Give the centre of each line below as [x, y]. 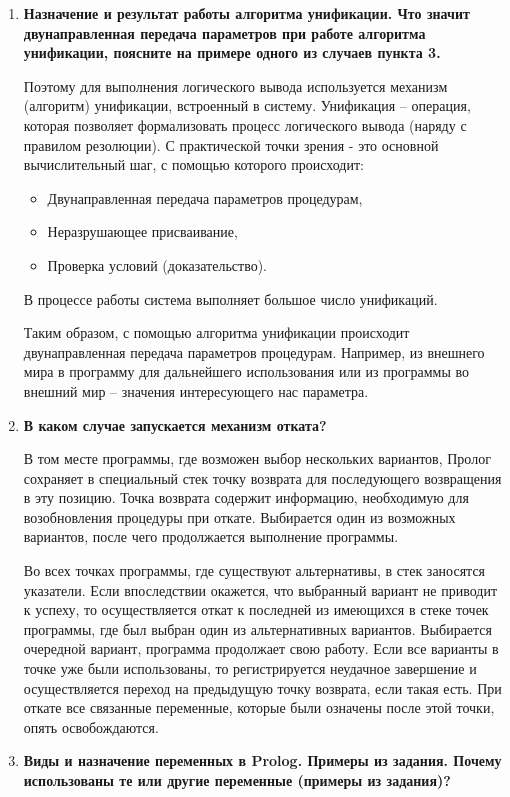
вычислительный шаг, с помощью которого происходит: [193, 164]
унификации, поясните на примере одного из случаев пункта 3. [232, 52]
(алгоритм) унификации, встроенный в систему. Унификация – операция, [247, 105]
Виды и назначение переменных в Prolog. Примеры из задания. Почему [262, 760]
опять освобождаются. [91, 726]
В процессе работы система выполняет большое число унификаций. [230, 298]
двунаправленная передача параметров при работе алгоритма [224, 32]
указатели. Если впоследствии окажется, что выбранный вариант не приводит [260, 589]
